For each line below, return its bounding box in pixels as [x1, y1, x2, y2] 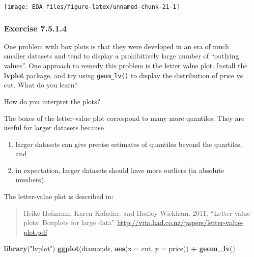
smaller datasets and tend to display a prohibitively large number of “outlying [4, 51, 239, 61]
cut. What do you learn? [4, 80, 78, 90]
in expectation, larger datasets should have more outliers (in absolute [15, 165, 224, 175]
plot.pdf [23, 227, 48, 237]
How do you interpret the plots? [4, 96, 101, 106]
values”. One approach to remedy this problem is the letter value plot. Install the [4, 60, 248, 71]
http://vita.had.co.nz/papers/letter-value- [117, 217, 244, 228]
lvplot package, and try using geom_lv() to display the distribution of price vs [4, 70, 243, 80]
